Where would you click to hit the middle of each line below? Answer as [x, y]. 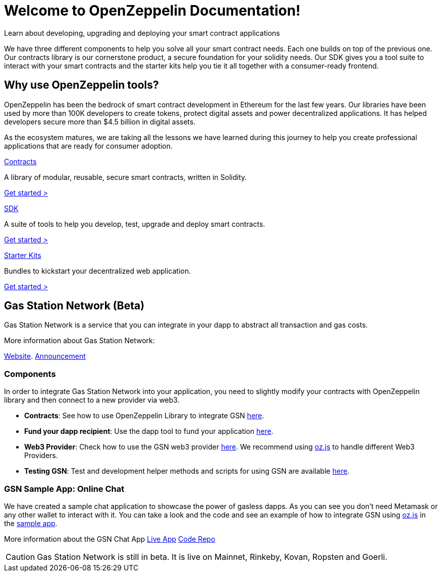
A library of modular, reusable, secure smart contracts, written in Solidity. [126, 177]
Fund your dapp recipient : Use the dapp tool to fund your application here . [149, 431]
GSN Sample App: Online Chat [64, 489]
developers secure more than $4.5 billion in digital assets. [100, 121]
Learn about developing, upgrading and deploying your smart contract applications [142, 33]
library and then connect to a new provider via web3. [92, 400]
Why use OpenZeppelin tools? [81, 85]
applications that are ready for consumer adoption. [89, 146]
